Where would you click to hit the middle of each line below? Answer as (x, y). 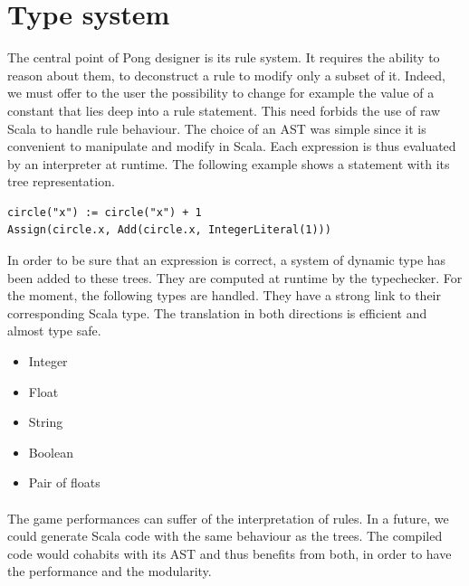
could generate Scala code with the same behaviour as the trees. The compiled (225, 536)
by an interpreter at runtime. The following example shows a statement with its (229, 163)
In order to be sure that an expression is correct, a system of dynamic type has (227, 260)
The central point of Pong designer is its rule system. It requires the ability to (224, 57)
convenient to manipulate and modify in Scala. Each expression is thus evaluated (232, 146)
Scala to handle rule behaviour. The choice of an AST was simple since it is (217, 128)
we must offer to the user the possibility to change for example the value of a (221, 93)
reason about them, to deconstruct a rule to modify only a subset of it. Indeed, (226, 75)
